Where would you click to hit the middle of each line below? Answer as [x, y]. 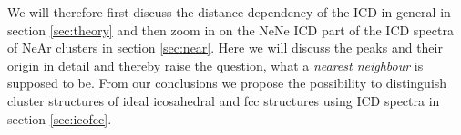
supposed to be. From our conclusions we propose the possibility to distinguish [227, 83]
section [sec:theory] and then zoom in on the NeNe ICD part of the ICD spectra [230, 29]
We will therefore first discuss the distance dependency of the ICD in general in [229, 12]
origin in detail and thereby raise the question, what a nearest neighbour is [215, 65]
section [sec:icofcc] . [60, 118]
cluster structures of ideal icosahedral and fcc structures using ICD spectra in [224, 100]
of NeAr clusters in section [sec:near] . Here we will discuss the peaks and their [225, 48]
